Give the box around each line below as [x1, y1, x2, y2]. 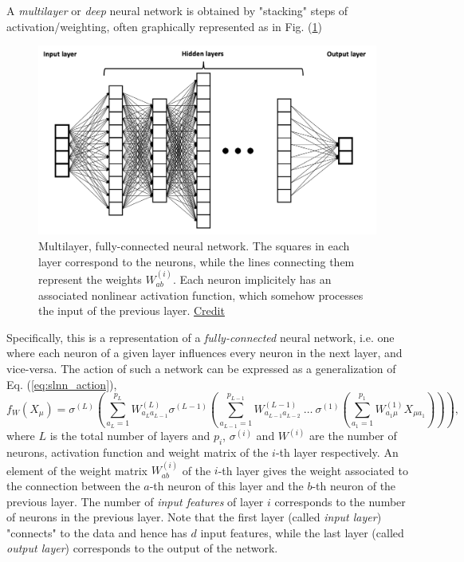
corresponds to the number [274, 493, 406, 509]
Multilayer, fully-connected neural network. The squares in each [38, 238, 350, 254]
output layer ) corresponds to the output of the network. [6, 540, 278, 556]
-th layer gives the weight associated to [218, 462, 408, 478]
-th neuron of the [312, 478, 396, 494]
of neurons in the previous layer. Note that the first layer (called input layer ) [6, 509, 382, 525]
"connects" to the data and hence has [6, 524, 187, 540]
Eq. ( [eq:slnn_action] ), [6, 375, 117, 392]
